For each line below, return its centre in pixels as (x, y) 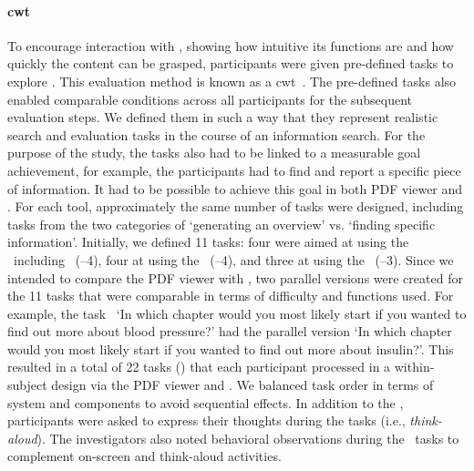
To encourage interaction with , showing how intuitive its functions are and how (231, 45)
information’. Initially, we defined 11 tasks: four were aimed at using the (208, 242)
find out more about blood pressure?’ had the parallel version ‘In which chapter (230, 331)
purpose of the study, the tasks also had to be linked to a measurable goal (214, 153)
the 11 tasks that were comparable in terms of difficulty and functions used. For (231, 296)
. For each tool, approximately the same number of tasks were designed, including (236, 206)
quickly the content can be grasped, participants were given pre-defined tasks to (231, 63)
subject (27, 385)
